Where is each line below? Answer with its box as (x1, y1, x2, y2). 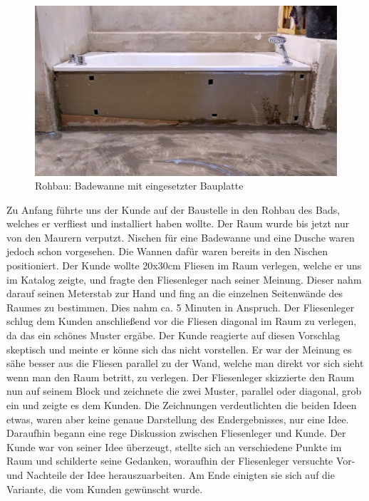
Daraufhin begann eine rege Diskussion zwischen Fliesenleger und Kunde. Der (6, 425, 346, 440)
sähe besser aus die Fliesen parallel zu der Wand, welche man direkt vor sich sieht (6, 356, 364, 371)
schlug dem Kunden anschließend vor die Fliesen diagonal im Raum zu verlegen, (6, 314, 357, 329)
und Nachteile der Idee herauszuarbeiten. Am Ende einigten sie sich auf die (6, 467, 335, 482)
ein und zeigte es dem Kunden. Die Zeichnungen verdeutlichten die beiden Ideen (6, 398, 357, 412)
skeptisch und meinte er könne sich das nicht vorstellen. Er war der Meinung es (6, 341, 352, 356)
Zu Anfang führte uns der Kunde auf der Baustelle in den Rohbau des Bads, (6, 202, 341, 217)
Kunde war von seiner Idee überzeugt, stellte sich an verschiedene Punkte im (6, 439, 342, 454)
